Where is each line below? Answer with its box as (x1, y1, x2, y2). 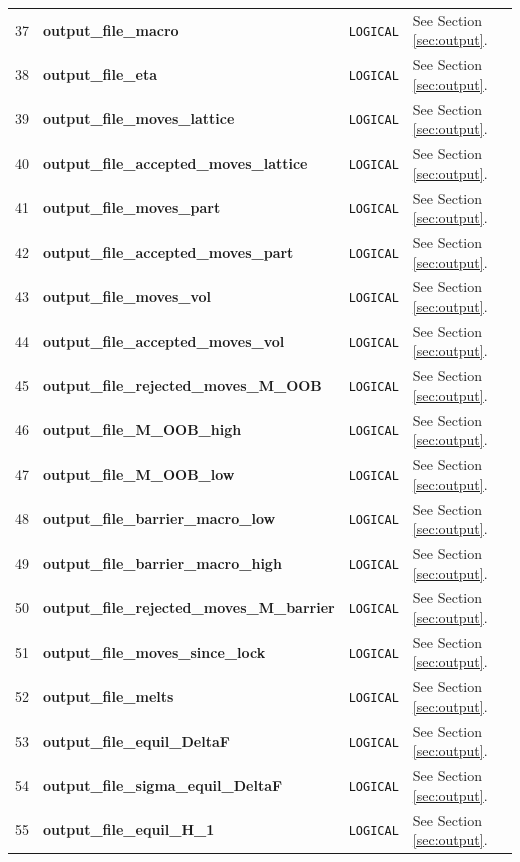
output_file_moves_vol (43, 286, 212, 307)
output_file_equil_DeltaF (43, 730, 230, 751)
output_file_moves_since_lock (43, 641, 266, 662)
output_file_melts (43, 686, 174, 707)
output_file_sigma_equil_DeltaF (43, 774, 283, 795)
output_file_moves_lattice (43, 108, 235, 129)
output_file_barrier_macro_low (43, 508, 276, 529)
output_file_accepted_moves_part (43, 241, 294, 262)
